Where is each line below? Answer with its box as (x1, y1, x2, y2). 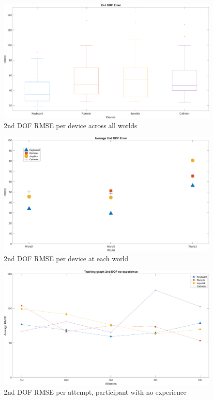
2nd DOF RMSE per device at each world (4, 253, 129, 264)
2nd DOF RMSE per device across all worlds (4, 120, 137, 130)
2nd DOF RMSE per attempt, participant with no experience (4, 387, 186, 397)
